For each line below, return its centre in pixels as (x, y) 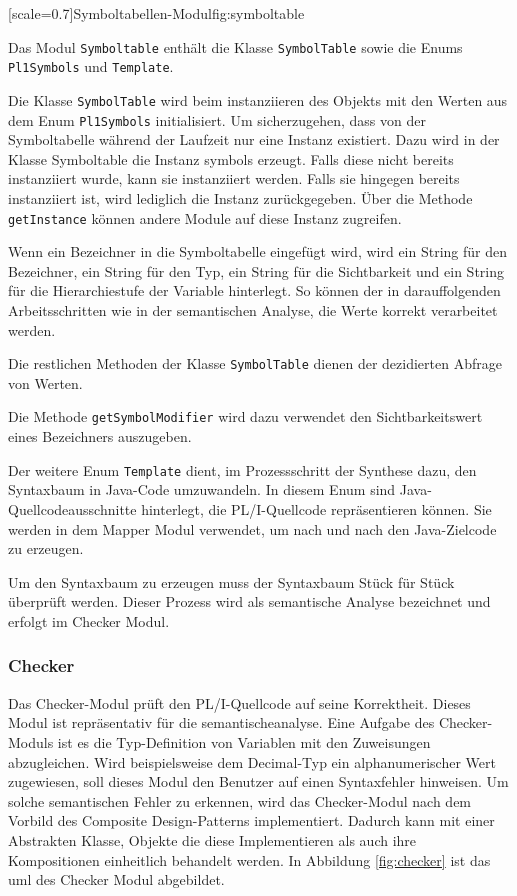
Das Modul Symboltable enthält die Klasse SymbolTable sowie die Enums (235, 46)
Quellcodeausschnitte (72, 508)
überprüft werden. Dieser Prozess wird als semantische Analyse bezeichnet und (249, 601)
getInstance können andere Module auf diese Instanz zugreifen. (205, 217)
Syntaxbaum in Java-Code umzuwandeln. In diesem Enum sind (202, 489)
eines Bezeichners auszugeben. (100, 436)
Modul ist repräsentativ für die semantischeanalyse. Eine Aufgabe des (221, 722)
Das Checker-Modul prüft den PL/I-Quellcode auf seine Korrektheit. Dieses (239, 702)
